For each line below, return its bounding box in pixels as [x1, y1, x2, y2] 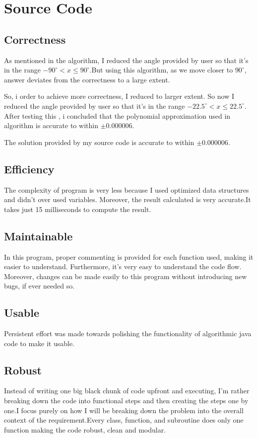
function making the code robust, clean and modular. [4, 424, 166, 435]
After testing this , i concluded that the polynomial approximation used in [4, 110, 231, 121]
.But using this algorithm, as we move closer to [89, 65, 233, 75]
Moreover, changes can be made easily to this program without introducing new [4, 271, 247, 281]
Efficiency [4, 161, 55, 176]
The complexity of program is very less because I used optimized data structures [4, 184, 249, 195]
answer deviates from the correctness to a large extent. [4, 74, 170, 84]
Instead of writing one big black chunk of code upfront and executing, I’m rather [4, 385, 250, 396]
